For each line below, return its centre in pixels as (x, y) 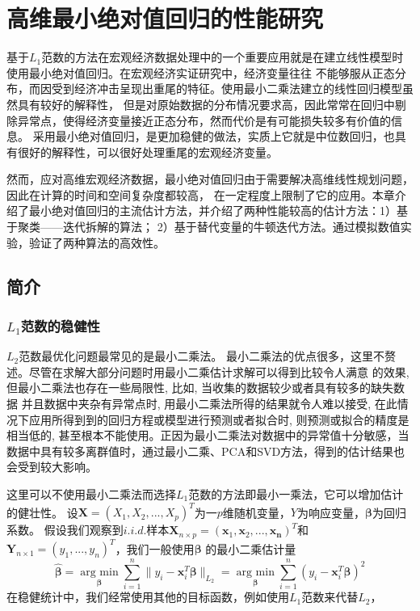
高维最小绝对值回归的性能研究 (165, 18)
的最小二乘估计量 (251, 548)
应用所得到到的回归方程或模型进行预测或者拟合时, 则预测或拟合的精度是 (219, 419)
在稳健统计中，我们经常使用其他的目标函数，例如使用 (148, 597)
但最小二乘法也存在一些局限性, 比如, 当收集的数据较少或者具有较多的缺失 (200, 388)
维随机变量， (256, 512)
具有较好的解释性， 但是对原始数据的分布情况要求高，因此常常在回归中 (206, 104)
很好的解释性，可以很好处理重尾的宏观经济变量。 (147, 152)
